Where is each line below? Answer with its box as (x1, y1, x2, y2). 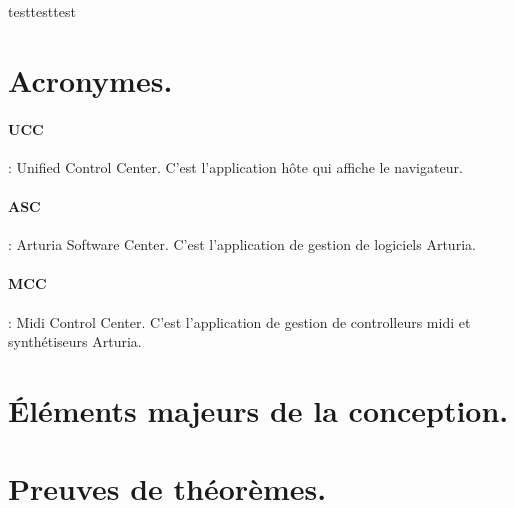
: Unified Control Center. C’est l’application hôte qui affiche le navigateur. (8, 156, 463, 177)
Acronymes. (8, 59, 173, 100)
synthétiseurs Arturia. (8, 331, 142, 352)
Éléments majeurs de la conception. (8, 389, 509, 430)
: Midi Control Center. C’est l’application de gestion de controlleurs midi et (8, 311, 471, 332)
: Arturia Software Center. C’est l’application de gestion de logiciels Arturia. (8, 234, 476, 255)
